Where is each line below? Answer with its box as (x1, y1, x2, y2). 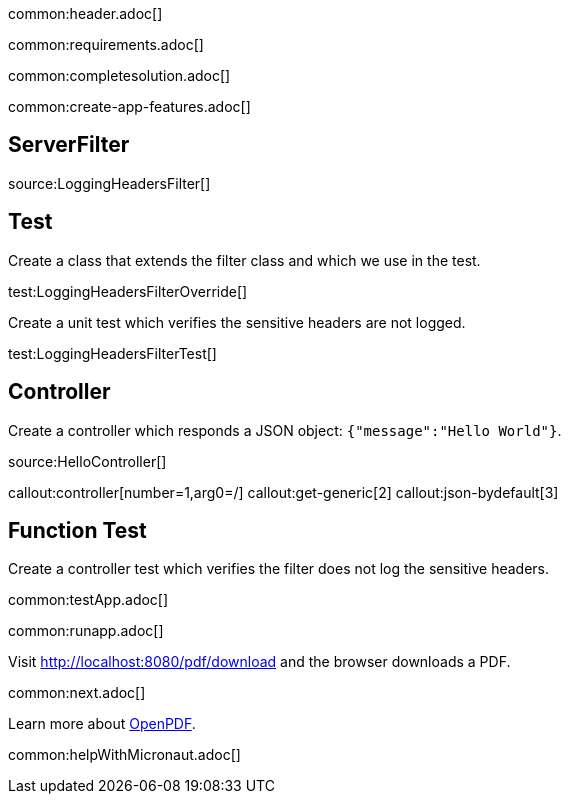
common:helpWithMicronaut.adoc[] (8, 746, 241, 764)
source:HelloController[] (8, 452, 167, 470)
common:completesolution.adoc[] (8, 67, 231, 84)
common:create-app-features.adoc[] (8, 98, 251, 115)
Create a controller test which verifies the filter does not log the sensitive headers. (8, 560, 550, 578)
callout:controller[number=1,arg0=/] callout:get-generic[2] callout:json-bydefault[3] (8, 483, 559, 501)
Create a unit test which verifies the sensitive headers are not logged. (8, 313, 466, 331)
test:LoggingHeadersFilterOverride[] (8, 282, 248, 300)
